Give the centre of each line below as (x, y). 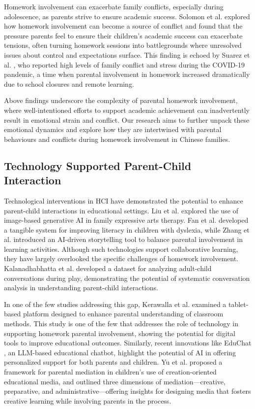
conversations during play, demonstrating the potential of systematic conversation (127, 278)
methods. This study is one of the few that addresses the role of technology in (121, 324)
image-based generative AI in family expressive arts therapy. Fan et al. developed (126, 220)
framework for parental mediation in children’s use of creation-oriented (110, 372)
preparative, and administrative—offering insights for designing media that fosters (127, 391)
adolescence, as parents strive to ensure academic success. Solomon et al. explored (127, 16)
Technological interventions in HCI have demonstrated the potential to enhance (124, 200)
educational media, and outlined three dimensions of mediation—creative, (115, 381)
